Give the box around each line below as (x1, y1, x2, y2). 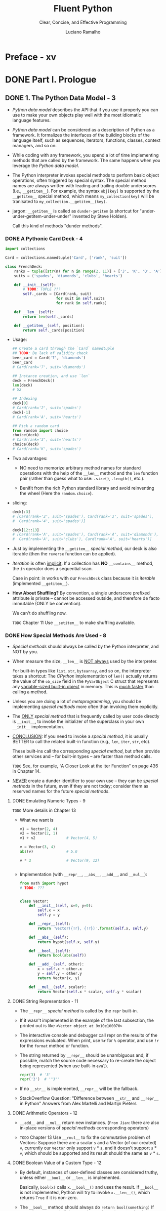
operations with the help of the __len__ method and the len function (19, 470, 158, 476)
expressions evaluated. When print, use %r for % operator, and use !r (19, 1037, 159, 1043)
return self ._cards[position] (23, 328, 85, 333)
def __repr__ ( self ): (29, 921, 71, 926)
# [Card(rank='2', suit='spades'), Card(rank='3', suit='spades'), (12, 514, 154, 519)
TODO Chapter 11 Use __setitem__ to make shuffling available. (12, 620, 135, 626)
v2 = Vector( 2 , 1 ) (19, 831, 58, 836)
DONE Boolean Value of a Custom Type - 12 (12, 1160, 102, 1166)
